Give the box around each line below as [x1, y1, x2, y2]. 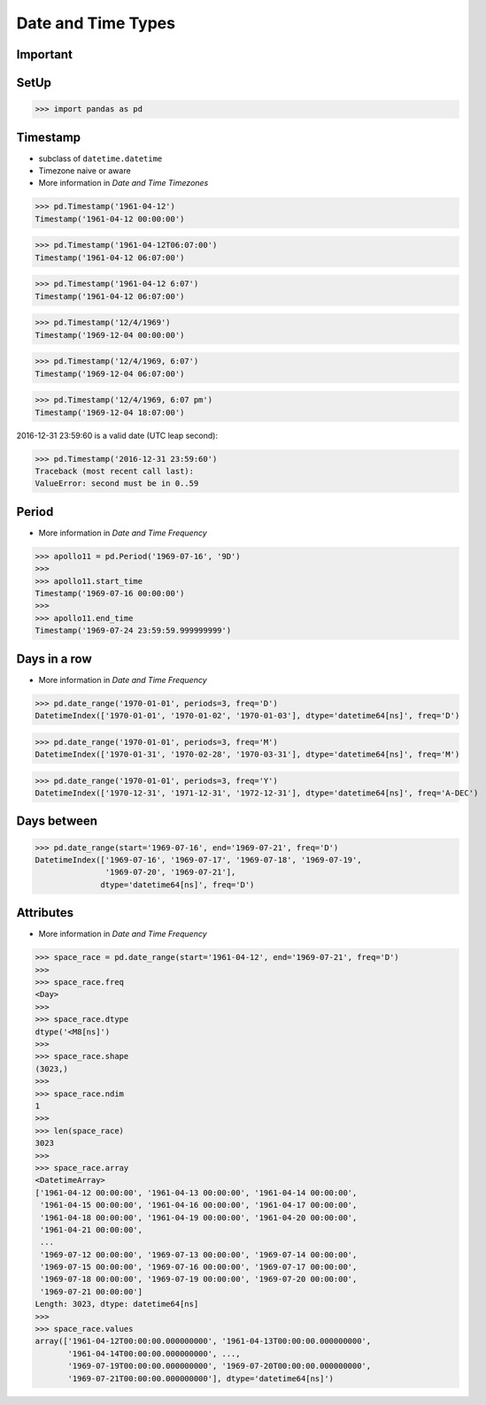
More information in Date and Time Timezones [38, 178, 209, 188]
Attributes [16, 905, 74, 920]
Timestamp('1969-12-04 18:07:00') [35, 407, 185, 418]
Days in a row [16, 651, 92, 666]
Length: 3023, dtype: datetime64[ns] [35, 1299, 199, 1309]
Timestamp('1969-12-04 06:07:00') [35, 368, 185, 379]
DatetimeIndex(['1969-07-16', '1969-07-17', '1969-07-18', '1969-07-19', [35, 855, 362, 865]
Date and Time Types [16, 13, 176, 33]
